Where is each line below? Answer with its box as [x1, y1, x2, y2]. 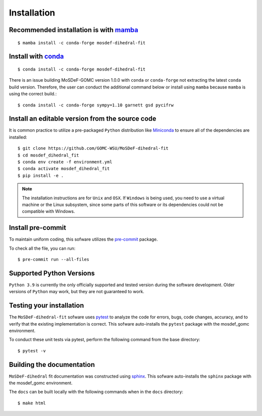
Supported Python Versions [9, 269, 95, 277]
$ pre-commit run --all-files [17, 257, 90, 262]
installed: [9, 134, 28, 140]
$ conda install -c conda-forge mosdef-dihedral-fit [17, 66, 146, 72]
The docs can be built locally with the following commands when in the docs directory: [9, 389, 183, 395]
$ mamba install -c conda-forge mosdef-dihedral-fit [17, 40, 146, 46]
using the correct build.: [9, 91, 57, 97]
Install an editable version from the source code [9, 115, 157, 123]
